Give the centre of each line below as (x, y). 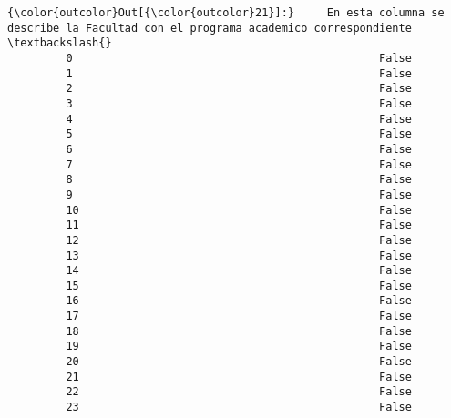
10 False (239, 210)
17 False (239, 316)
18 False (239, 331)
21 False (239, 377)
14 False (239, 271)
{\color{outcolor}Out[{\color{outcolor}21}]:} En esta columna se (226, 13)
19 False (239, 347)
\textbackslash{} (60, 43)
